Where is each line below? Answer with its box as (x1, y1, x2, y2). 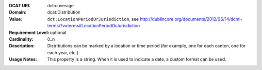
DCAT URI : (9, 3, 31, 8)
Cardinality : (9, 36, 33, 42)
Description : (9, 43, 35, 49)
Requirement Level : (9, 29, 49, 35)
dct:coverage (47, 3, 74, 8)
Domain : (9, 10, 27, 15)
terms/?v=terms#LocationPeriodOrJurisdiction (47, 23, 140, 29)
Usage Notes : (9, 57, 37, 62)
